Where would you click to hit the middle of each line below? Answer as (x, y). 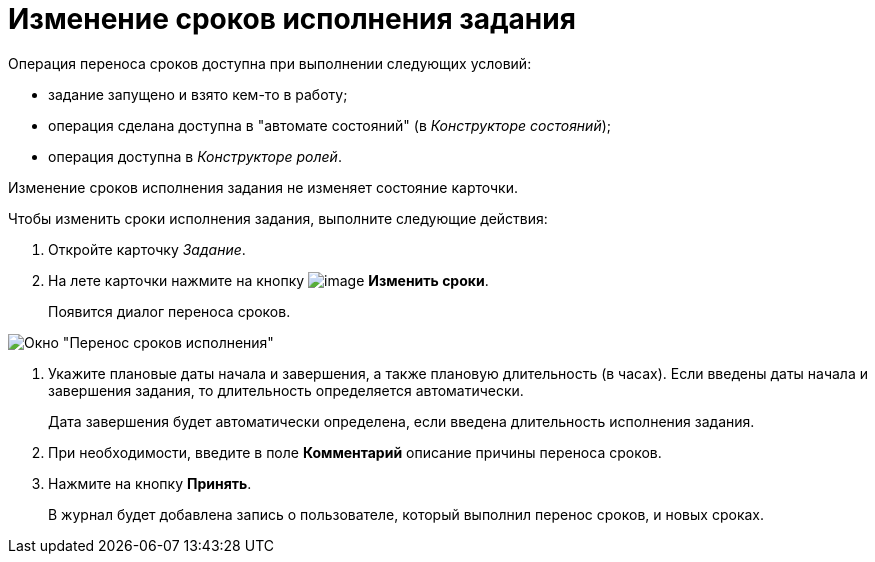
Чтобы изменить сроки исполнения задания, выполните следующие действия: (278, 218)
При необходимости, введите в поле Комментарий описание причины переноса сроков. (355, 452)
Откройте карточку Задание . (147, 249)
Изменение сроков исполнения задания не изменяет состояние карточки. (263, 187)
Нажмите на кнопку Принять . (150, 483)
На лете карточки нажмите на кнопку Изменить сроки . (268, 280)
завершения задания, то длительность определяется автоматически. (286, 390)
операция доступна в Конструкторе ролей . (195, 156)
